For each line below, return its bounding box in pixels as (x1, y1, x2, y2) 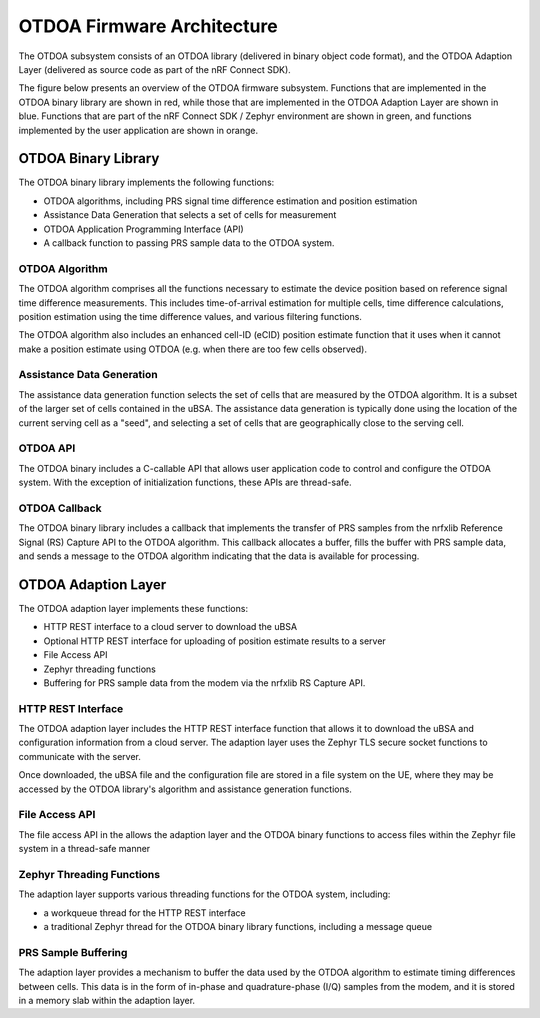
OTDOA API (18, 441, 76, 455)
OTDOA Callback (18, 501, 102, 515)
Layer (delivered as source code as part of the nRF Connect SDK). (18, 63, 292, 75)
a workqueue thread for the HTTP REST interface (43, 906, 246, 919)
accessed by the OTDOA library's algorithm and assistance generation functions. (18, 783, 352, 795)
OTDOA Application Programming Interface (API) (43, 223, 244, 235)
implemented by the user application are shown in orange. (18, 124, 259, 136)
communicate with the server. (18, 750, 142, 762)
